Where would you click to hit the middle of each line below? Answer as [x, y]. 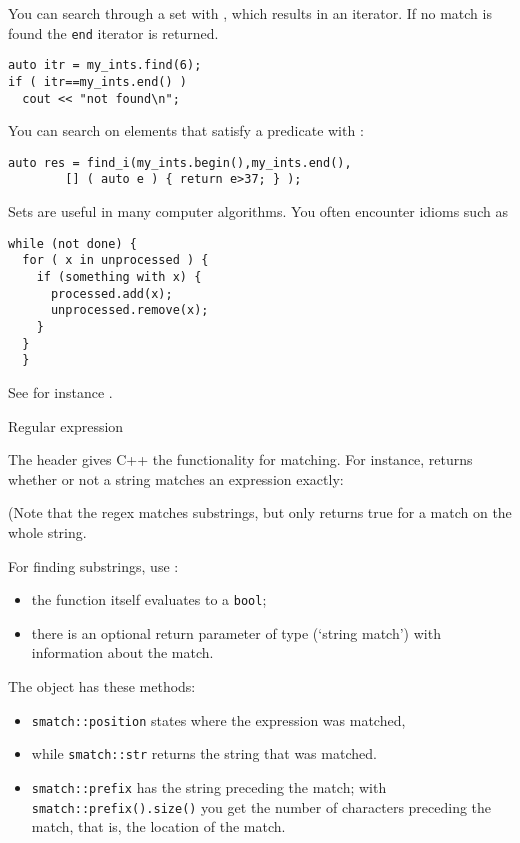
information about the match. [122, 652]
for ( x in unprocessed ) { [115, 260]
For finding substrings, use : [93, 565]
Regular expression [66, 425]
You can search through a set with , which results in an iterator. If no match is [250, 13]
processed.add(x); [111, 293]
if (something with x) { [119, 277]
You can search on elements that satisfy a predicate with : [186, 130]
